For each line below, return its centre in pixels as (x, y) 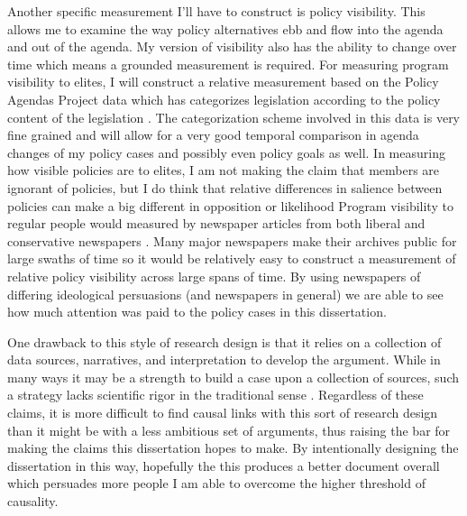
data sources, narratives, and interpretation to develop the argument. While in (224, 359)
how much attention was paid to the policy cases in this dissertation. (197, 312)
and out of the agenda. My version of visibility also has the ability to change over (232, 46)
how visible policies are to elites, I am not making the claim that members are (224, 170)
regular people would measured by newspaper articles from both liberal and (216, 223)
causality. (33, 501)
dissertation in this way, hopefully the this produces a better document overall (224, 465)
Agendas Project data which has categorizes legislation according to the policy (224, 99)
